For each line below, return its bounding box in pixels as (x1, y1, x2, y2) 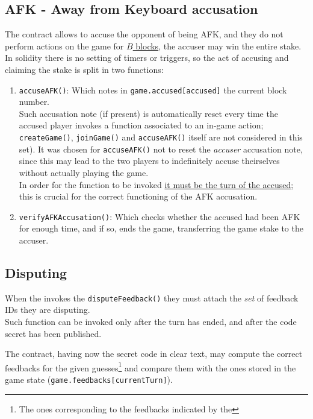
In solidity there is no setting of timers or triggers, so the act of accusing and (5, 51, 289, 64)
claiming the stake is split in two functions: (5, 63, 164, 75)
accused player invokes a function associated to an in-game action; (19, 119, 264, 131)
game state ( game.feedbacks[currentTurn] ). (5, 373, 173, 386)
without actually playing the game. (19, 166, 149, 178)
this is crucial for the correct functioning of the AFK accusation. (19, 190, 258, 203)
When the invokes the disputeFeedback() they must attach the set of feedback (5, 291, 299, 304)
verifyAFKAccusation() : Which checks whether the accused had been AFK (19, 210, 300, 222)
